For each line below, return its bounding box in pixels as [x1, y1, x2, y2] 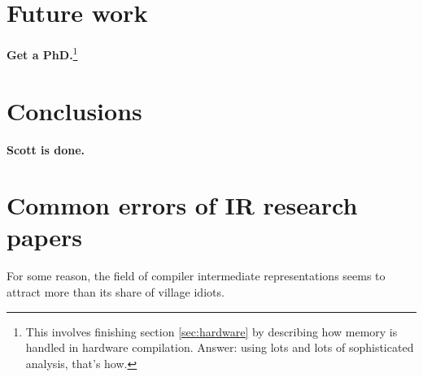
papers [7, 220, 83, 253]
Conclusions [7, 93, 142, 127]
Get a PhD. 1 [7, 44, 78, 63]
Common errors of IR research [7, 188, 358, 222]
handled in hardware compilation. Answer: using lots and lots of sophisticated [25, 339, 414, 356]
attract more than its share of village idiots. [7, 284, 225, 300]
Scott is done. [7, 141, 85, 158]
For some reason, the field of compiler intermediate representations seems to [7, 267, 386, 284]
